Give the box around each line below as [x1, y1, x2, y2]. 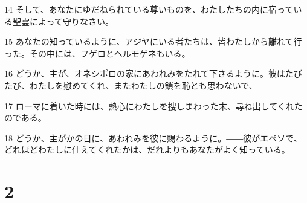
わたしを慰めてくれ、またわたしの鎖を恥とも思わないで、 [29, 79, 257, 91]
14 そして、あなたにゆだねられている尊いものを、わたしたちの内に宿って [4, 3, 294, 15]
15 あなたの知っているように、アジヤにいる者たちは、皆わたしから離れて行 [4, 35, 302, 48]
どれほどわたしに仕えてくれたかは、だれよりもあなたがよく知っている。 [4, 143, 290, 156]
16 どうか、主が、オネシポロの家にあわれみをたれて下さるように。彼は [4, 67, 285, 80]
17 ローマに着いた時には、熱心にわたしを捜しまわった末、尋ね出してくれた [4, 99, 303, 112]
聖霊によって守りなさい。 [12, 14, 114, 27]
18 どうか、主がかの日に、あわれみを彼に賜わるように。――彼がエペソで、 [4, 131, 302, 144]
